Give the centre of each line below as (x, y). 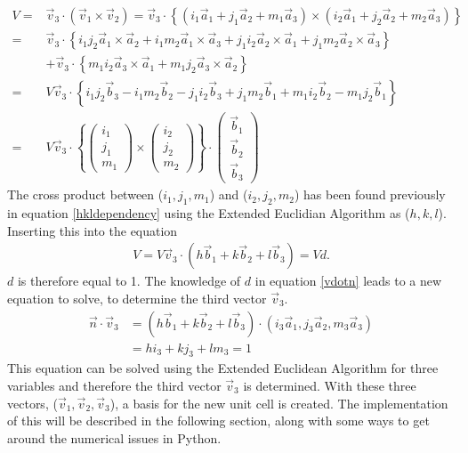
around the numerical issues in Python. (114, 437)
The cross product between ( (85, 194)
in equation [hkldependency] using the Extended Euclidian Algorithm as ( (209, 213)
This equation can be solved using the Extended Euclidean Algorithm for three (223, 368)
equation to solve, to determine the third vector (137, 298)
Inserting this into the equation (93, 230)
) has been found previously (370, 194)
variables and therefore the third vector (114, 385)
